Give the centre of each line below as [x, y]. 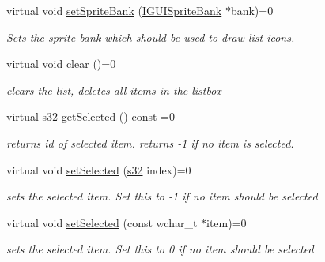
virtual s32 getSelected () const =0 [91, 116]
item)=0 [227, 222]
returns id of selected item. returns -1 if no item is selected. [150, 142]
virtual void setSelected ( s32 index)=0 [99, 169]
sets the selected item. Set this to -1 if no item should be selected [162, 196]
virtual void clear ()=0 [61, 64]
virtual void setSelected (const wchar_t [102, 222]
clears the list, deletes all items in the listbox [114, 90]
